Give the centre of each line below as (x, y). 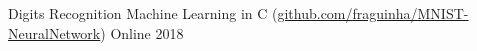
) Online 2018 (142, 32)
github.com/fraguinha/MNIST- (373, 13)
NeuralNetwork (54, 32)
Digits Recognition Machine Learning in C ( (143, 13)
